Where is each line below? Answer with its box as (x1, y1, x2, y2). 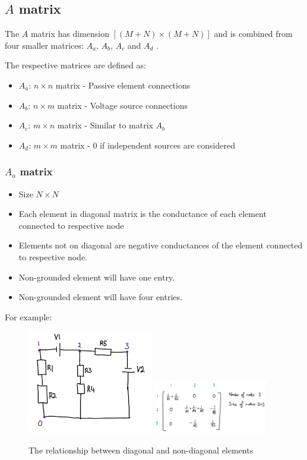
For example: (5, 310, 52, 323)
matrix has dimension (30, 27, 109, 40)
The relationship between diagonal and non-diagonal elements (29, 443, 254, 456)
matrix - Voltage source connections (57, 99, 188, 111)
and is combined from (214, 27, 293, 40)
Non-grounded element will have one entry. (18, 270, 175, 283)
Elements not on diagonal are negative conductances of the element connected (18, 239, 303, 251)
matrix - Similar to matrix (57, 119, 153, 131)
